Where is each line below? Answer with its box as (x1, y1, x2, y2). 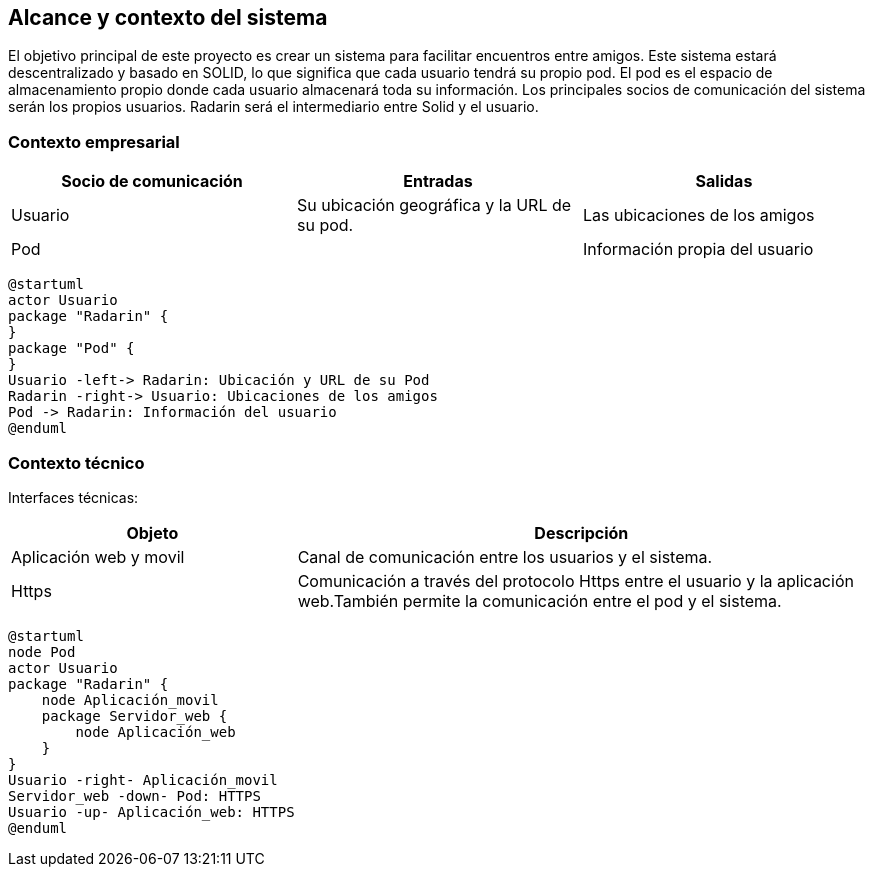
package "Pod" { (8, 340, 135, 357)
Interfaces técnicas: (8, 488, 139, 506)
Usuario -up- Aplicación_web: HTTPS (8, 803, 295, 820)
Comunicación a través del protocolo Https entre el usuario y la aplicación (297, 570, 854, 591)
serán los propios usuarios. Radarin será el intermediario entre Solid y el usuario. (8, 98, 539, 116)
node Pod (8, 643, 76, 660)
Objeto (126, 522, 179, 543)
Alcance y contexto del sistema (8, 5, 328, 30)
